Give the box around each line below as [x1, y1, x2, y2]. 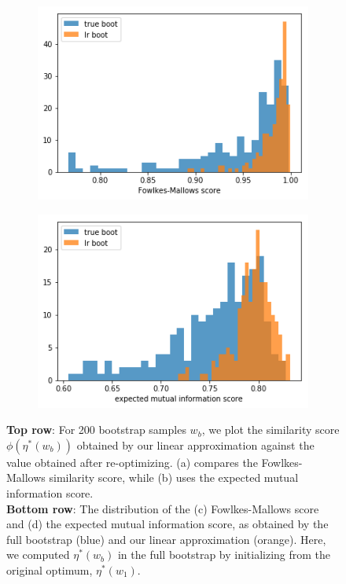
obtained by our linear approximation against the [76, 436, 315, 453]
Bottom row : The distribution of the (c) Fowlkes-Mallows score [6, 500, 319, 516]
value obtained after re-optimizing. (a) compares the [6, 454, 258, 470]
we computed [6, 546, 70, 563]
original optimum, [6, 561, 93, 578]
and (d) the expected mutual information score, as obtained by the [6, 516, 329, 532]
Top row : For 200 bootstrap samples [6, 421, 186, 438]
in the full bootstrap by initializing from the [117, 546, 331, 563]
